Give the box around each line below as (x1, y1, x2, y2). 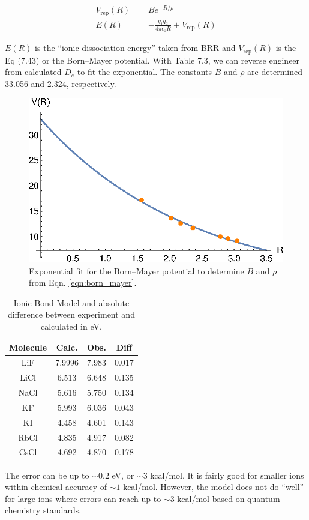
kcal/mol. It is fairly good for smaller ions (150, 468, 304, 481)
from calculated (5, 65, 62, 78)
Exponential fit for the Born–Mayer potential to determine (29, 264, 244, 277)
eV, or (112, 468, 134, 481)
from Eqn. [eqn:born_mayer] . (29, 276, 137, 289)
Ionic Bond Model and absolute (13, 296, 130, 309)
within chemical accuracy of (5, 480, 107, 493)
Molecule (9, 340, 47, 353)
